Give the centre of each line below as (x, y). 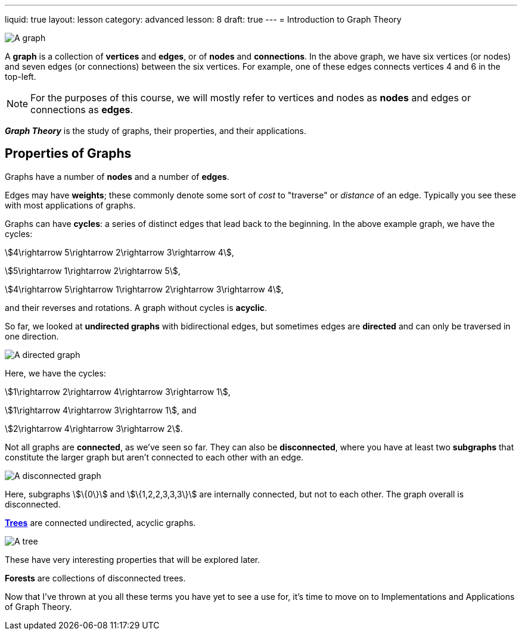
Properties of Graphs (68, 154)
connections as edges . (82, 110)
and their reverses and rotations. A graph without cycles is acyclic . (136, 307)
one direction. (32, 336)
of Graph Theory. (38, 606)
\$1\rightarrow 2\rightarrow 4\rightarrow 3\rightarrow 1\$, (118, 391)
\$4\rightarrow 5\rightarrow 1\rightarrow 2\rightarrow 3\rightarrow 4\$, (144, 289)
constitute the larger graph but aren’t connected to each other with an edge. (154, 457)
